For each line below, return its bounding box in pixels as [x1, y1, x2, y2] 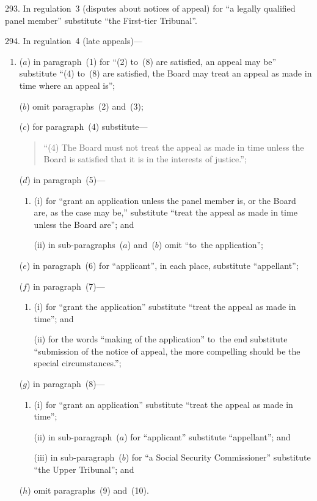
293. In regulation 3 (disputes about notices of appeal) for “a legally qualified [5, 2, 296, 14]
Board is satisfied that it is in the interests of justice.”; [43, 153, 247, 165]
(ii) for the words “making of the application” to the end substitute [34, 333, 288, 345]
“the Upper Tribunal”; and [34, 463, 134, 476]
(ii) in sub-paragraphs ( [34, 238, 123, 251]
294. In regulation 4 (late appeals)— [5, 34, 142, 47]
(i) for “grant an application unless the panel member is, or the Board [34, 194, 296, 206]
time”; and [34, 312, 74, 325]
